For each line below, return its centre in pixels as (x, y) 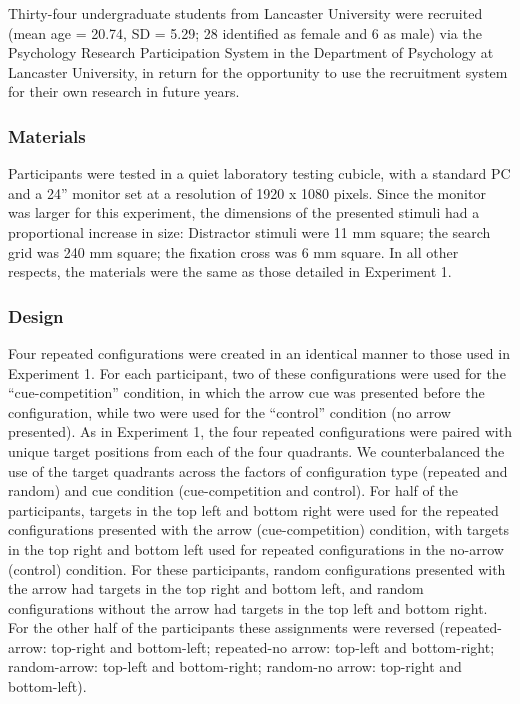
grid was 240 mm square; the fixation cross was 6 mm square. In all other (233, 251)
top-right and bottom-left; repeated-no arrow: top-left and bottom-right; (273, 646)
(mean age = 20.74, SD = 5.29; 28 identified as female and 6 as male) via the (245, 32)
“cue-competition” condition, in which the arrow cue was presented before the (246, 392)
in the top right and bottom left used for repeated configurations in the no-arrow (256, 548)
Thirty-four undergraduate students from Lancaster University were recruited (245, 13)
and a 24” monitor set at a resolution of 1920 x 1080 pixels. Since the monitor (247, 192)
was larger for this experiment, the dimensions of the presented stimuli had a (244, 212)
